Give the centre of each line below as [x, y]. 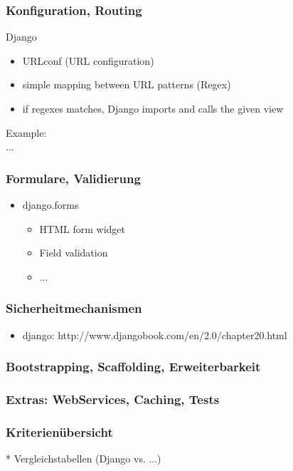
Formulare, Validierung [73, 178]
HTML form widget [82, 228]
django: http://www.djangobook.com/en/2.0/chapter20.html [155, 335]
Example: [26, 132]
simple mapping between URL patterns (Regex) [127, 84]
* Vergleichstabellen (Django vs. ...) [84, 459]
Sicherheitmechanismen [74, 308]
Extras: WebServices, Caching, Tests [113, 399]
